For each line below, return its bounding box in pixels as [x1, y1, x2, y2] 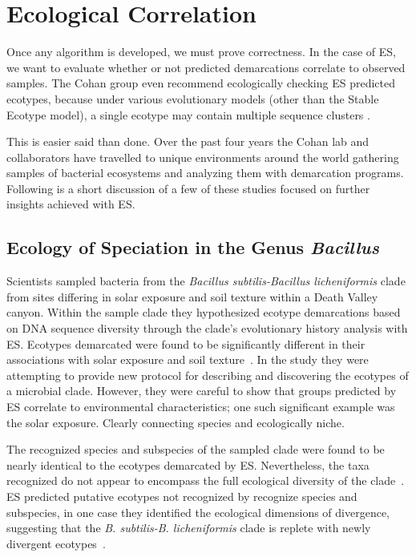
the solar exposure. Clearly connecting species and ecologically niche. [6, 414, 345, 430]
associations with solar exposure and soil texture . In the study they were [6, 351, 369, 368]
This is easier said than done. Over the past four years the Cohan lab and [6, 133, 370, 150]
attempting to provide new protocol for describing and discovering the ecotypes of [6, 366, 409, 383]
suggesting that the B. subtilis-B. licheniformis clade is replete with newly [6, 519, 371, 536]
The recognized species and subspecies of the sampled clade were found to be [6, 441, 385, 458]
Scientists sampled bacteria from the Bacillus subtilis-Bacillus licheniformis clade [6, 272, 406, 289]
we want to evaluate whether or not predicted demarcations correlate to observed [6, 59, 406, 75]
